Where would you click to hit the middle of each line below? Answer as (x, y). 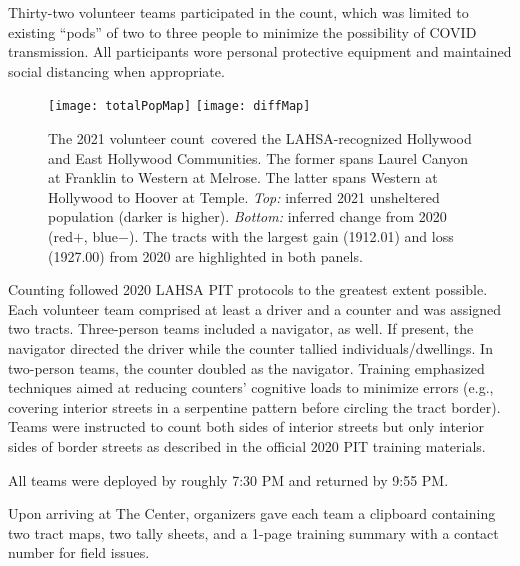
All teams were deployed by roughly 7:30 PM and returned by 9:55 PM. (228, 479)
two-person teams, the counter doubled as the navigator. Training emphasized (246, 367)
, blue (101, 236)
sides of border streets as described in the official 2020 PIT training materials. (247, 445)
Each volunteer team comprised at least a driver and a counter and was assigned (255, 308)
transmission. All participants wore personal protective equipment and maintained (260, 51)
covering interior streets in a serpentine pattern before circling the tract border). (254, 406)
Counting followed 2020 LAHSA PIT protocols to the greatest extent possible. (248, 289)
